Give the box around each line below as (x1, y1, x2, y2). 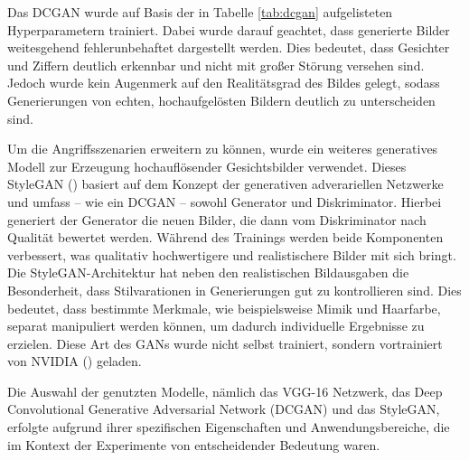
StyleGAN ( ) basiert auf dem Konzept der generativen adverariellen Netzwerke (7, 174, 444, 193)
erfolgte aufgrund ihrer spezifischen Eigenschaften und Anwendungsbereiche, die (7, 418, 450, 437)
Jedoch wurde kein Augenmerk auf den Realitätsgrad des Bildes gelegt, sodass (7, 73, 440, 92)
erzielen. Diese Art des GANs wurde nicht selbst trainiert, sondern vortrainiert (7, 333, 443, 352)
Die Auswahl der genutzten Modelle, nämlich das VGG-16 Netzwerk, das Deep (7, 381, 443, 400)
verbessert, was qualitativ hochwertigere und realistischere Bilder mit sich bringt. (7, 245, 456, 264)
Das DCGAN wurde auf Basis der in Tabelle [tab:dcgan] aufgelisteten (7, 3, 393, 21)
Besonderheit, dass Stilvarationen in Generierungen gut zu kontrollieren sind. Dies (7, 280, 462, 299)
